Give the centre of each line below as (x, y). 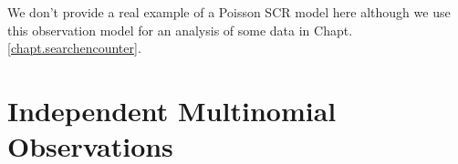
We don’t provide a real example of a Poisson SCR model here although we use (229, 12)
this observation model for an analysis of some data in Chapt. (180, 30)
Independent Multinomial (172, 110)
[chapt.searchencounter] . (74, 48)
